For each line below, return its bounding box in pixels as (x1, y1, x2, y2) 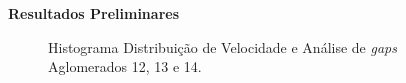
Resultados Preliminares (8, 3, 179, 23)
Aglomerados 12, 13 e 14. (48, 56, 202, 77)
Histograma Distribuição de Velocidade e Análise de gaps (48, 36, 397, 57)
